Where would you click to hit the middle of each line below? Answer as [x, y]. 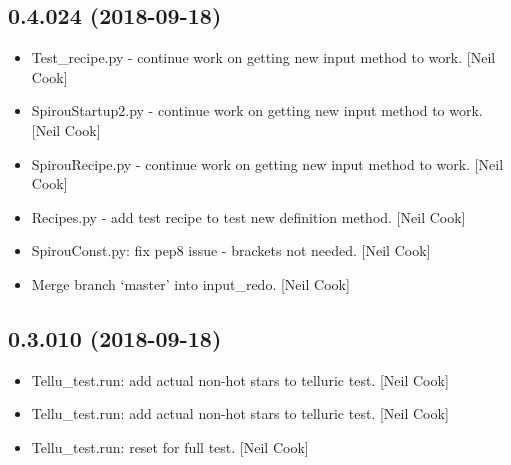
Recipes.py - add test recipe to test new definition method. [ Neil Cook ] [248, 216]
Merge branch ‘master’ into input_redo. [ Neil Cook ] [190, 283]
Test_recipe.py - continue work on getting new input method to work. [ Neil [263, 57]
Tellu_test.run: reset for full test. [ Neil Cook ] [170, 446]
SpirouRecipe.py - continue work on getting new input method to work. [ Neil [267, 163]
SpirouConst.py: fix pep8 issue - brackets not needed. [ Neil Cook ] [231, 250]
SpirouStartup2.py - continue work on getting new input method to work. [257, 110]
